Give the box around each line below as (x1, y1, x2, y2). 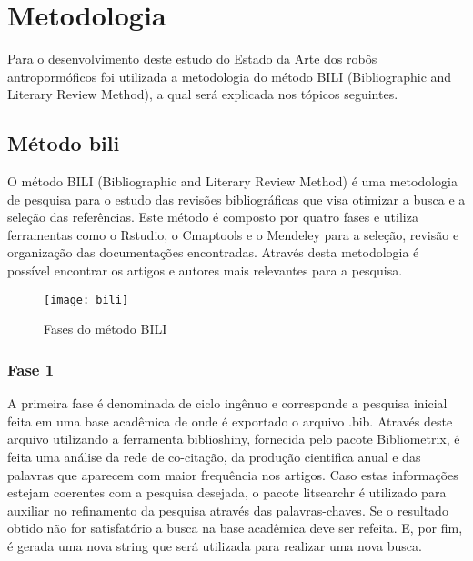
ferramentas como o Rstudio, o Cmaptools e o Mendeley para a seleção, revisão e (7, 225, 459, 244)
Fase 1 (7, 357, 55, 380)
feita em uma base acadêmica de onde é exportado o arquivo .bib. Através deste (7, 411, 453, 430)
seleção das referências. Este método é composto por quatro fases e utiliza (7, 207, 418, 226)
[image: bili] (44, 293, 129, 306)
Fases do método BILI (44, 319, 167, 338)
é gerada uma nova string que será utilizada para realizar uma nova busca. (7, 536, 422, 555)
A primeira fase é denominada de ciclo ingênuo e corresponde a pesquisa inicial (7, 394, 448, 413)
